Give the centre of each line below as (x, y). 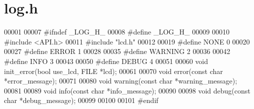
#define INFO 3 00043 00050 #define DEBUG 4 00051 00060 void (106, 61)
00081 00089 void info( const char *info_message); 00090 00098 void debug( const (127, 90)
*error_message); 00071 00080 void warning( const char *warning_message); (121, 81)
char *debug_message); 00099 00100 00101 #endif (81, 100)
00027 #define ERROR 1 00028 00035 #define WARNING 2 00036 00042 (117, 51)
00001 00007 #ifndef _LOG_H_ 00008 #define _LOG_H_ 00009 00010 (117, 32)
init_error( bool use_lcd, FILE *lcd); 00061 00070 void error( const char (113, 71)
